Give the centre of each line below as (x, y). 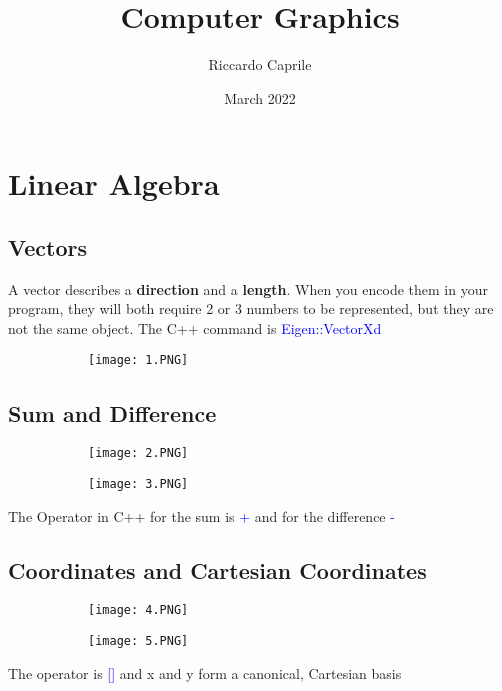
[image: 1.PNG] (138, 360)
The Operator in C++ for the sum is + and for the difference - (201, 515)
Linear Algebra (114, 183)
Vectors (47, 246)
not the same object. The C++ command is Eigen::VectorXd (195, 327)
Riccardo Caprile (260, 64)
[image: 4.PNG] (138, 610)
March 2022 (260, 97)
